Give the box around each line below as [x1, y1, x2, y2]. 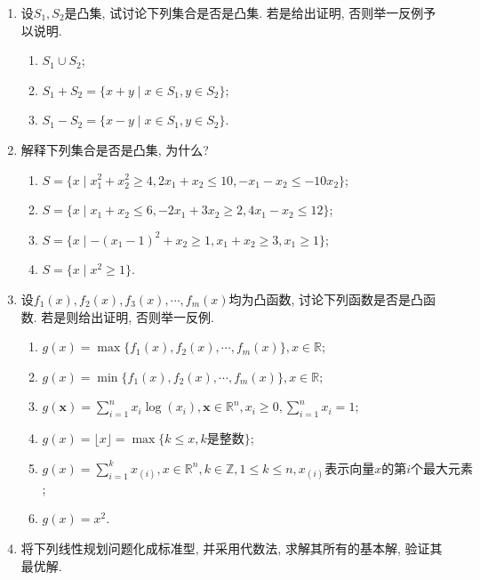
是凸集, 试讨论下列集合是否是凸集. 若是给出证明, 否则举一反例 [64, 4, 424, 21]
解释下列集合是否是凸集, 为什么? [20, 140, 209, 158]
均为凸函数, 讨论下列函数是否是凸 [228, 289, 424, 308]
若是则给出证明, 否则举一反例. [41, 307, 214, 326]
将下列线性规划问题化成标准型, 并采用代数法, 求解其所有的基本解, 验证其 [20, 539, 443, 558]
